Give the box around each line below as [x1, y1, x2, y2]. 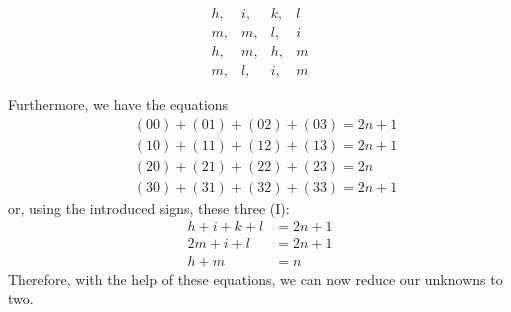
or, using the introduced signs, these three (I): [8, 197, 290, 218]
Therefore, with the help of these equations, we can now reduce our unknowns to [8, 268, 503, 289]
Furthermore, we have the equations [8, 94, 229, 115]
